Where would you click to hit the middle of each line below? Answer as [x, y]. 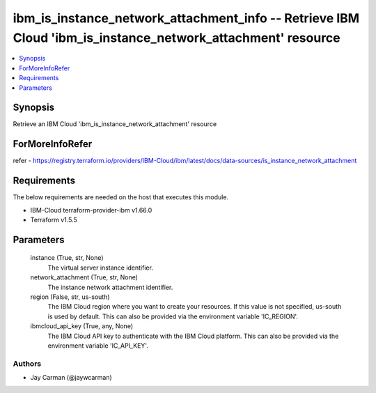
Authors [27, 364]
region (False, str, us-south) [70, 297]
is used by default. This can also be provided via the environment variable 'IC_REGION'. [173, 316]
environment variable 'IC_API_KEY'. [98, 346]
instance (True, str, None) [67, 258]
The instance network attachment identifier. [110, 287]
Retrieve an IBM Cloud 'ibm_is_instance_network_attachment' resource [115, 124]
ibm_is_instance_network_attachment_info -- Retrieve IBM [186, 18]
